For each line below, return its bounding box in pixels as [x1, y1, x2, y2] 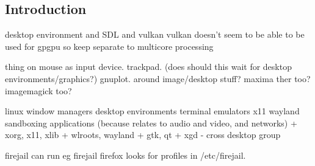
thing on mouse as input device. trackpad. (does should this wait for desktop [5, 60, 292, 73]
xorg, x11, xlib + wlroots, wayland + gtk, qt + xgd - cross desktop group [5, 128, 281, 141]
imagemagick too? [5, 84, 72, 97]
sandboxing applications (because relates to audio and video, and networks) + [5, 116, 297, 129]
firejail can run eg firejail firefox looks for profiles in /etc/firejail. [5, 148, 246, 161]
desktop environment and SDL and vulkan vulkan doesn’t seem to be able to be [5, 28, 305, 41]
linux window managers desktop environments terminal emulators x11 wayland [5, 105, 300, 117]
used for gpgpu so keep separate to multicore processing [5, 40, 214, 52]
